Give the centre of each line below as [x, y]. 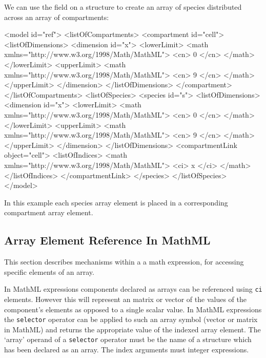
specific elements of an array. [49, 271]
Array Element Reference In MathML [107, 240]
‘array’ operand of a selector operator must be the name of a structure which [128, 339]
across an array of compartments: [57, 17]
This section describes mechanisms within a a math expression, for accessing [124, 262]
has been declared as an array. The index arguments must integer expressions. [127, 350]
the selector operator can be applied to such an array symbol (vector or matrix [131, 319]
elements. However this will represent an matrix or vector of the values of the [125, 299]
